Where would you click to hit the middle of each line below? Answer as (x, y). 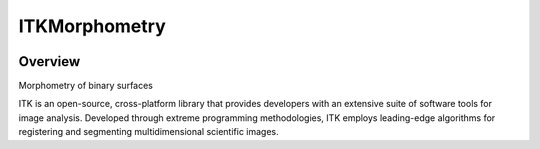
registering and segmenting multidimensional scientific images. (148, 132)
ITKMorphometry (92, 26)
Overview (49, 61)
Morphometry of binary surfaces (86, 86)
